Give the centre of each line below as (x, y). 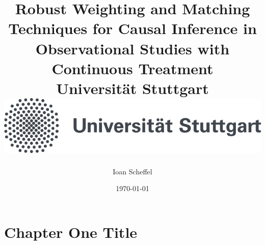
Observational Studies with (132, 48)
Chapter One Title (71, 232)
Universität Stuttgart (132, 88)
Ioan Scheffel (132, 171)
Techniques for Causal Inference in (132, 28)
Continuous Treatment (132, 68)
